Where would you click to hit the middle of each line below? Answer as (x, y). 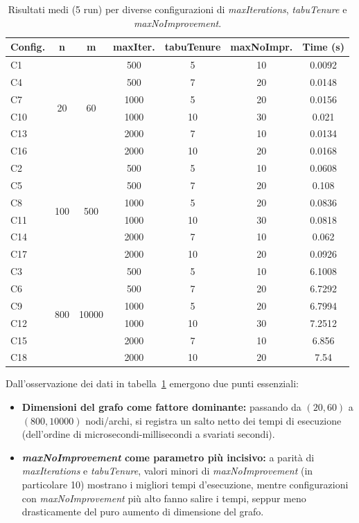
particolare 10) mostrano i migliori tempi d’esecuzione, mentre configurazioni (185, 485)
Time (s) (323, 47)
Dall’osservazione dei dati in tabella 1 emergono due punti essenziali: (152, 383)
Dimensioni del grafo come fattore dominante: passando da (161, 407)
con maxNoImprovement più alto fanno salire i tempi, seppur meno (164, 498)
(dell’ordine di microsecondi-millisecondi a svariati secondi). (148, 434)
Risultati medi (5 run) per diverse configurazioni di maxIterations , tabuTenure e (177, 9)
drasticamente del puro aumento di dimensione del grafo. (143, 512)
